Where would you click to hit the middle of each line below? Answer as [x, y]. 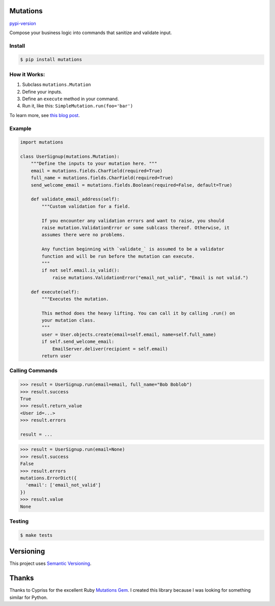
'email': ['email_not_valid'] [63, 485]
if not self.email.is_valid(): [80, 270]
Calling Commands [34, 370]
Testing [19, 521]
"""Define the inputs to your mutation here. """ [94, 164]
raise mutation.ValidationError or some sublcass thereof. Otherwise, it [136, 227]
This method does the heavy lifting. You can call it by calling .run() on [138, 313]
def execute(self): [55, 292]
